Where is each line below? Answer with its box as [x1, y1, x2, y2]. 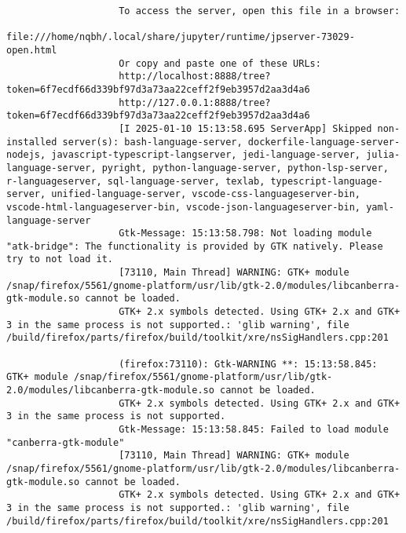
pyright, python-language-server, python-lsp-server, [101, 162, 389, 173]
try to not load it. [6, 254, 114, 265]
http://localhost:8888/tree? [119, 71, 271, 82]
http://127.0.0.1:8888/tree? [119, 97, 271, 108]
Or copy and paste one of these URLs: [119, 57, 321, 69]
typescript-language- [270, 175, 383, 187]
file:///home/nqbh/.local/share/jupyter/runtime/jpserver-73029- [6, 31, 355, 43]
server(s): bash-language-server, [62, 136, 243, 148]
